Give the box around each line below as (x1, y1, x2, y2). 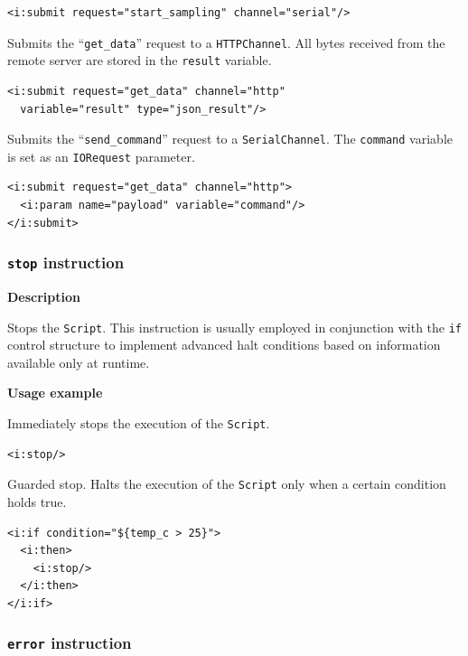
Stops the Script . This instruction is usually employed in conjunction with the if (7, 317, 463, 336)
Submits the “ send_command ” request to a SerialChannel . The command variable (7, 129, 453, 148)
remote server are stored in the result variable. (7, 51, 272, 70)
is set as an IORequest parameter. (7, 146, 195, 165)
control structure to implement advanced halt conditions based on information (7, 335, 441, 354)
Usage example (7, 383, 103, 402)
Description (7, 286, 81, 305)
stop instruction (7, 251, 125, 274)
